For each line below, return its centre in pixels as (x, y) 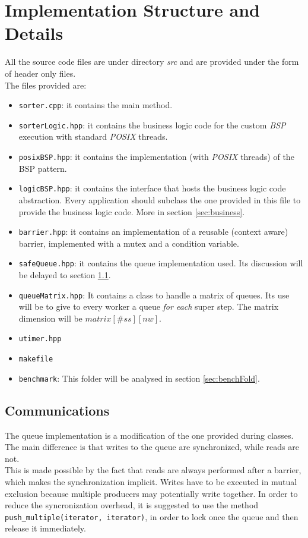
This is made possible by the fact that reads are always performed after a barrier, (153, 470)
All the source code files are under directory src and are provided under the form (152, 62)
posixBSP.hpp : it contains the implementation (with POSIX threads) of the (156, 156)
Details (34, 33)
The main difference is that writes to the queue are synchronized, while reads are (152, 447)
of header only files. (40, 73)
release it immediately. (45, 528)
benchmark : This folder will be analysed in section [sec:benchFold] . (139, 378)
